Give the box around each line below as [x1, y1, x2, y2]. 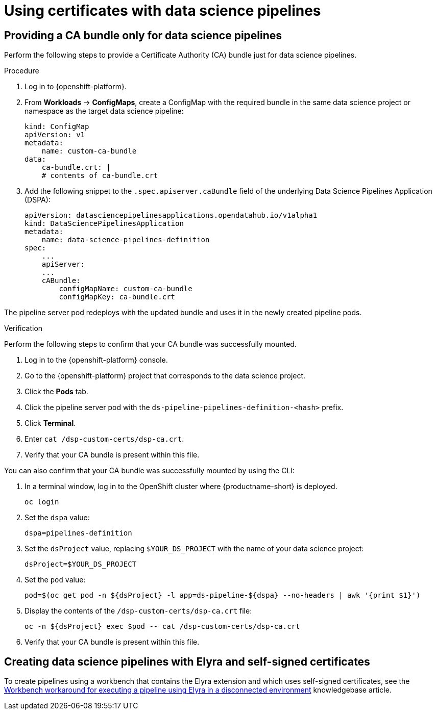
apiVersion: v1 [25, 131, 85, 139]
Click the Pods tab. [25, 387, 88, 396]
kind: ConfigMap [25, 122, 89, 131]
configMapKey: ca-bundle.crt [59, 293, 176, 301]
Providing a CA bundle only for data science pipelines [4, 29, 282, 42]
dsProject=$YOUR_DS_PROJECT [25, 560, 137, 569]
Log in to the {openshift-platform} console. [25, 355, 168, 365]
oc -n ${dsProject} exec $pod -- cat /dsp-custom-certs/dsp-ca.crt [25, 622, 300, 631]
